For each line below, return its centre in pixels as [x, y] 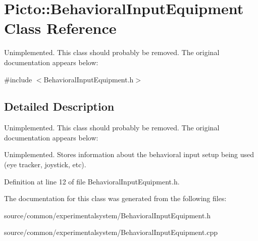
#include [18, 79]
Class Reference [60, 28]
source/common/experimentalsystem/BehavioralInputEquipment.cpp [111, 232]
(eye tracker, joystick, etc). [45, 164]
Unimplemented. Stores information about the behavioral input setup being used [129, 154]
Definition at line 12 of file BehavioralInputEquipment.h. [92, 181]
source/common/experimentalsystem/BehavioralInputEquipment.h [108, 215]
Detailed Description [59, 106]
